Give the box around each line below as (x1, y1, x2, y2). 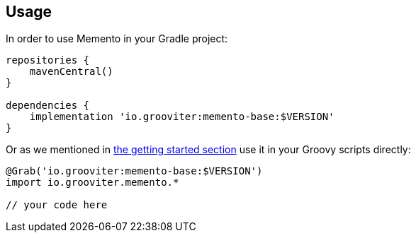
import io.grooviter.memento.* (6, 177, 179, 189)
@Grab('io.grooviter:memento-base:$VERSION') (6, 165, 263, 177)
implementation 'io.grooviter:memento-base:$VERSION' (29, 111, 335, 123)
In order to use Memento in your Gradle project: (6, 32, 228, 45)
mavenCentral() (29, 66, 113, 78)
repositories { (6, 54, 90, 66)
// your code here (6, 199, 108, 211)
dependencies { (6, 100, 90, 112)
